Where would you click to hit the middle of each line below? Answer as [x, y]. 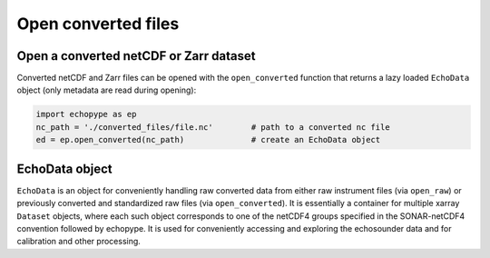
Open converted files [98, 24]
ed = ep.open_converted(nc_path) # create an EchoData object [208, 140]
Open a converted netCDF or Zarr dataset [136, 56]
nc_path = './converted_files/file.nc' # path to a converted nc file [213, 127]
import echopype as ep [86, 114]
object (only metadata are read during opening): [107, 90]
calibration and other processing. [78, 242]
